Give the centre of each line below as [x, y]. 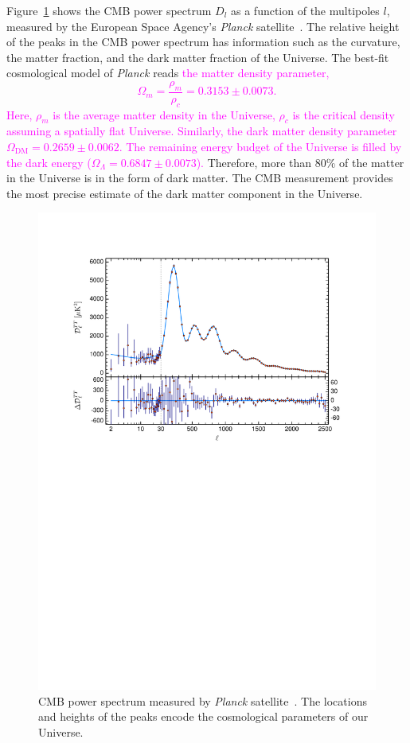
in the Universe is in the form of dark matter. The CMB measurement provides [200, 178]
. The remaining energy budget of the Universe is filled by [260, 146]
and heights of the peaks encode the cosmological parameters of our [203, 716]
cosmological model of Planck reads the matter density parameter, [168, 73]
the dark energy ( [49, 162]
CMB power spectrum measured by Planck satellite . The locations [203, 700]
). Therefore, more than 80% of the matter [300, 162]
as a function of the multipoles [305, 10]
